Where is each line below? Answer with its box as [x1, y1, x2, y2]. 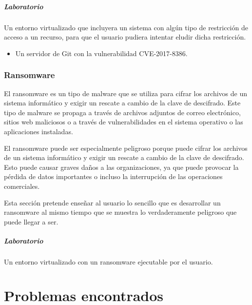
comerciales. [4, 181, 40, 191]
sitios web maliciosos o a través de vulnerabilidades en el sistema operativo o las [4, 117, 243, 127]
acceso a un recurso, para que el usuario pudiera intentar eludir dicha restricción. [4, 32, 246, 42]
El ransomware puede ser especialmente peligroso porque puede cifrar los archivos [4, 142, 248, 153]
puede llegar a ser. [4, 216, 58, 226]
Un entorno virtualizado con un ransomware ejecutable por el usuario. [4, 256, 213, 266]
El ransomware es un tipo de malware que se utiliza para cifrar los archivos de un [4, 88, 247, 98]
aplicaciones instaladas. [4, 126, 73, 136]
